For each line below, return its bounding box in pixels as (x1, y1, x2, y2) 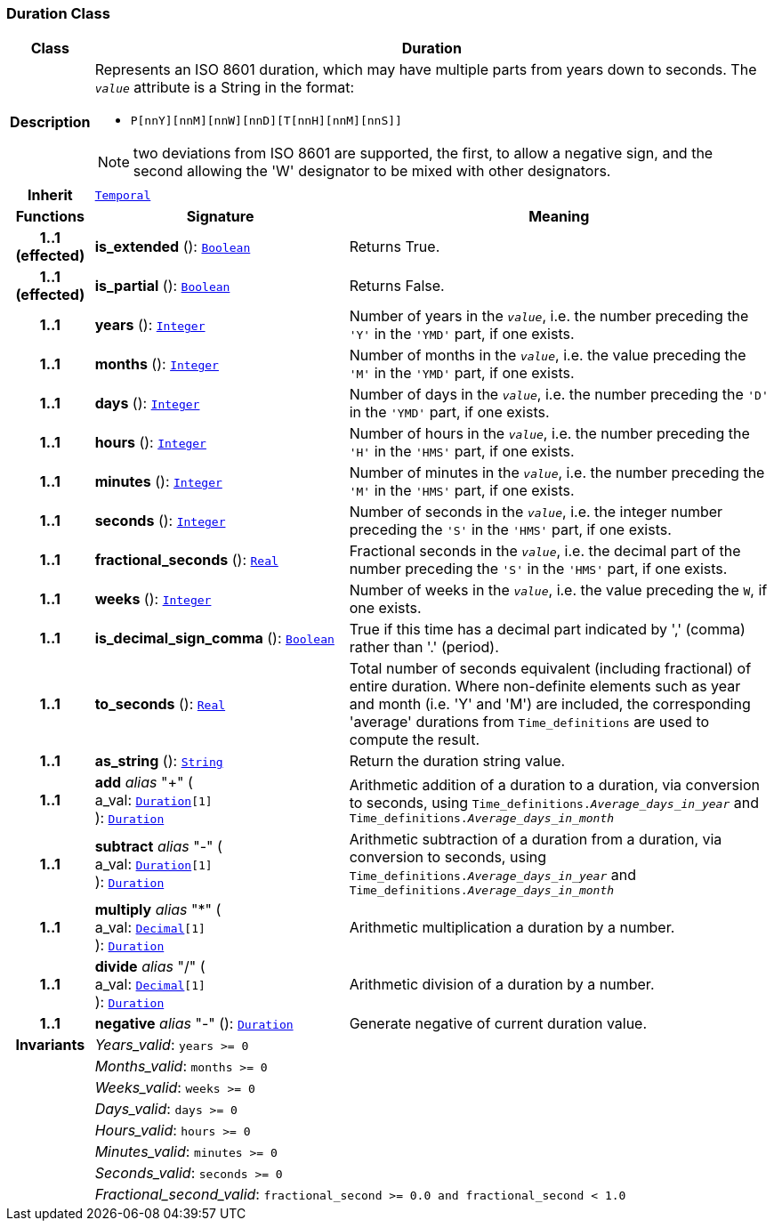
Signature (186, 207, 254, 226)
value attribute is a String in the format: (94, 78, 355, 97)
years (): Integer (94, 316, 206, 335)
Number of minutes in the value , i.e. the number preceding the (349, 464, 765, 482)
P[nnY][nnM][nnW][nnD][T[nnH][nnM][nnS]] (130, 114, 402, 128)
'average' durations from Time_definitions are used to (349, 713, 710, 731)
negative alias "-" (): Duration (94, 1014, 294, 1033)
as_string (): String (94, 752, 223, 771)
